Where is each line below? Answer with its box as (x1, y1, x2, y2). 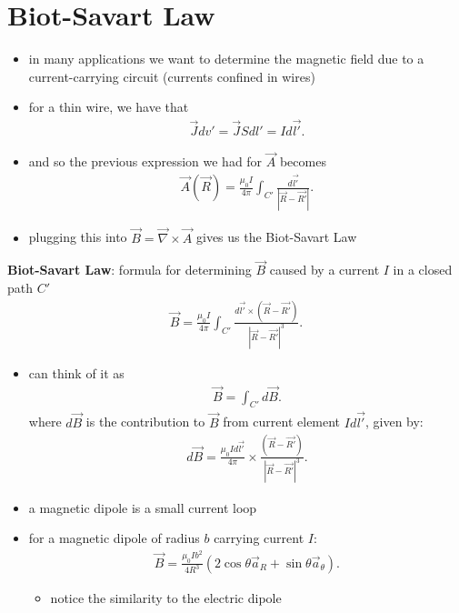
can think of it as (28, 363, 125, 382)
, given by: (364, 412, 424, 431)
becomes (279, 152, 326, 171)
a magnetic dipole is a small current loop (28, 497, 257, 517)
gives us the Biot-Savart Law (195, 227, 357, 246)
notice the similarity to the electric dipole (50, 588, 282, 607)
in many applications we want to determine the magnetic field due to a (28, 49, 424, 68)
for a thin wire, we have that (28, 97, 189, 116)
